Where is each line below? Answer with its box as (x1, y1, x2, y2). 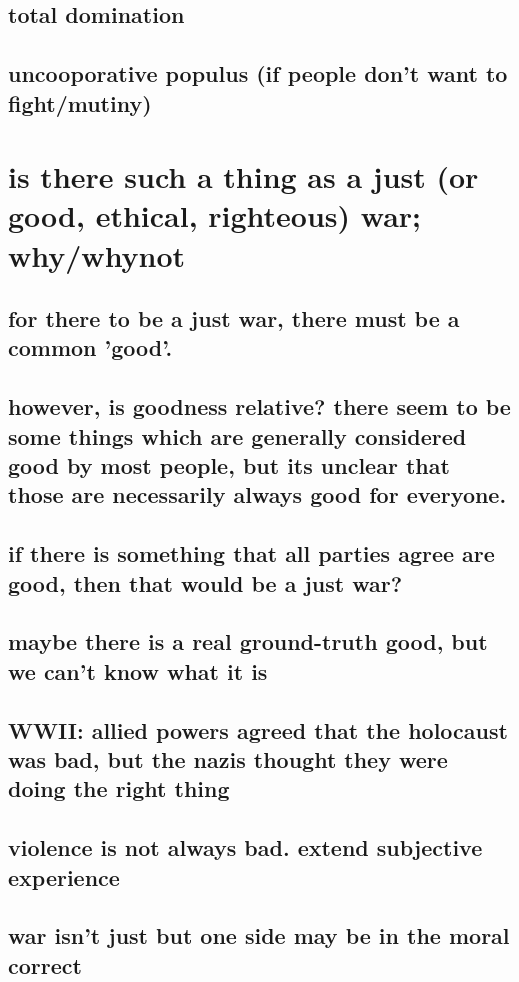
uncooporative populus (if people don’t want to (8, 58, 508, 89)
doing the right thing (8, 773, 230, 804)
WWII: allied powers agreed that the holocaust (8, 714, 508, 745)
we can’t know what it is (8, 655, 268, 686)
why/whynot (8, 234, 186, 275)
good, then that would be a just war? (8, 567, 403, 598)
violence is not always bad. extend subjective (8, 832, 483, 863)
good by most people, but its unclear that (8, 450, 450, 481)
